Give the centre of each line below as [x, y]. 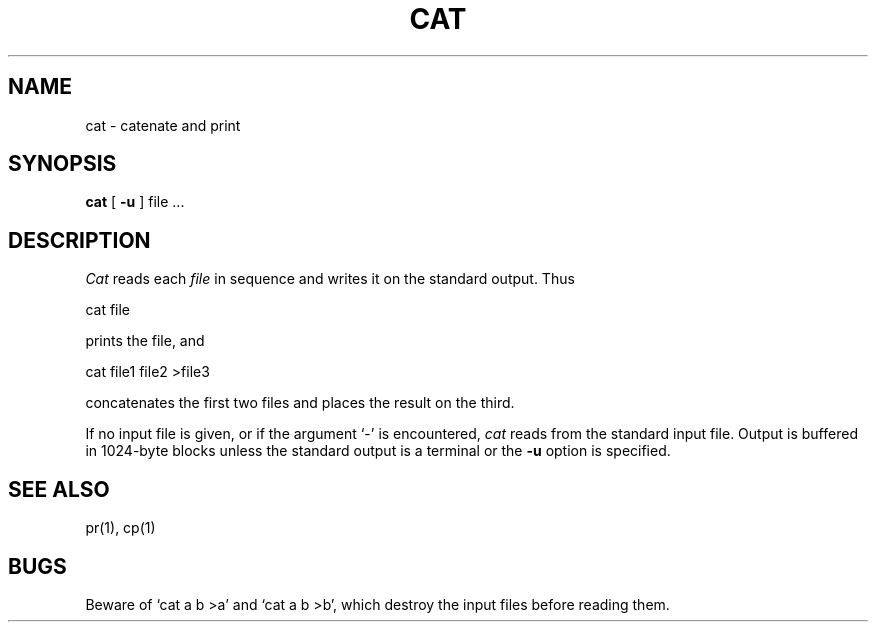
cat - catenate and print [163, 125]
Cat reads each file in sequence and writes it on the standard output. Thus [330, 279]
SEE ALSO [59, 489]
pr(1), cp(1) [120, 528]
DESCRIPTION [79, 240]
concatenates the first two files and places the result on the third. [300, 403]
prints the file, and [145, 341]
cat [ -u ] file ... [135, 202]
